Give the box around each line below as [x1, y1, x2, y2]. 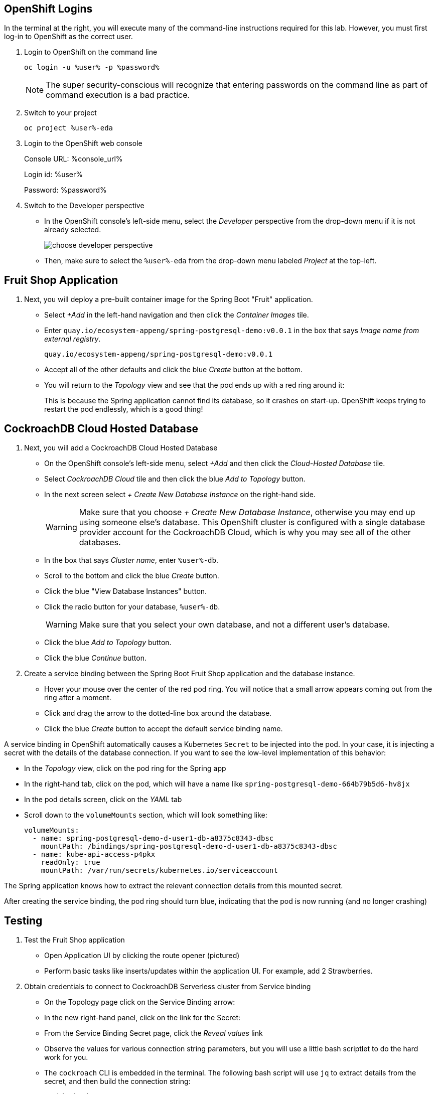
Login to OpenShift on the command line [24, 48, 158, 57]
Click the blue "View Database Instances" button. [44, 587, 207, 596]
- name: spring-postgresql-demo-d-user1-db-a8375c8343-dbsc [32, 834, 274, 843]
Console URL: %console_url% [24, 154, 123, 164]
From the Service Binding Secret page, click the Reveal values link [44, 1028, 263, 1037]
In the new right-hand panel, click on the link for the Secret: [44, 1013, 241, 1022]
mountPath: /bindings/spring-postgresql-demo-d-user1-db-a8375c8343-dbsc [41, 842, 337, 851]
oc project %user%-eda [24, 124, 113, 132]
